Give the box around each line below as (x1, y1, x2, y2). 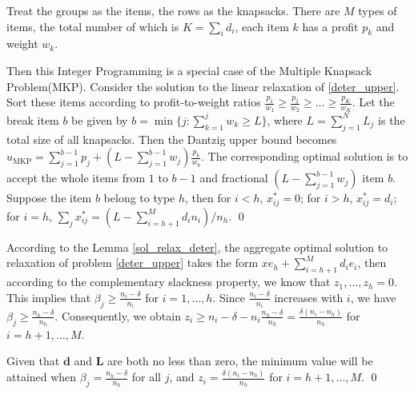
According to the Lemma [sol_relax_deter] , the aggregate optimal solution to (6, 238, 388, 255)
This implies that (6, 289, 91, 305)
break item (6, 111, 59, 128)
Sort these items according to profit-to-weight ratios (6, 94, 261, 110)
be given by (71, 111, 128, 128)
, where (267, 111, 303, 128)
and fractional (199, 169, 268, 186)
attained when (6, 368, 77, 385)
